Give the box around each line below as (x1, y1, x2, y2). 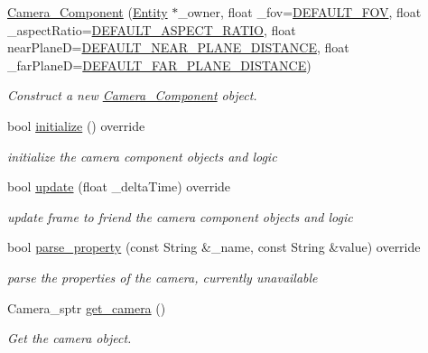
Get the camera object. (7, 329, 132, 348)
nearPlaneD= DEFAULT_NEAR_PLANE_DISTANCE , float (7, 38, 349, 57)
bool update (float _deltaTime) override (7, 177, 231, 196)
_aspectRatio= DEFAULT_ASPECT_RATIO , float (7, 20, 296, 39)
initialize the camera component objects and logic (7, 146, 277, 165)
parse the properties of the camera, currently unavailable (7, 267, 318, 286)
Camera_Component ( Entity (7, 3, 168, 21)
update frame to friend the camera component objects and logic (7, 207, 353, 226)
